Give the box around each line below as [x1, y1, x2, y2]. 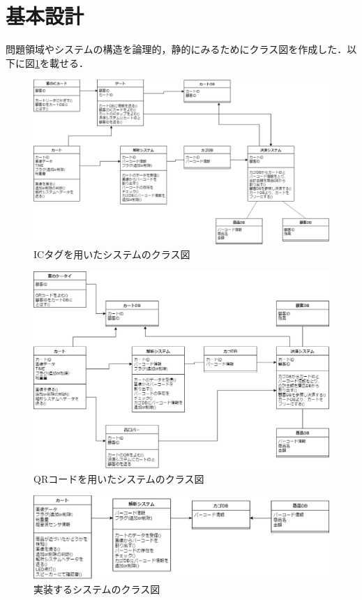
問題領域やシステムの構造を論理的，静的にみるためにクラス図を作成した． [6, 42, 347, 57]
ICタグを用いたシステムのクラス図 [33, 246, 190, 261]
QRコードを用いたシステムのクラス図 [33, 471, 204, 486]
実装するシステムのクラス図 [33, 582, 160, 597]
